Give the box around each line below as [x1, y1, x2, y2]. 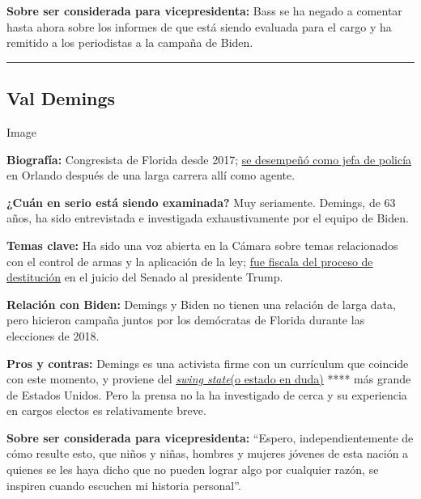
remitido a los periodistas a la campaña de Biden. [6, 34, 253, 51]
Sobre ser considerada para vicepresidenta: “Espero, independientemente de [6, 429, 414, 446]
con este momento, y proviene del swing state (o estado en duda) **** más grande [6, 370, 411, 387]
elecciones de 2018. [6, 327, 100, 344]
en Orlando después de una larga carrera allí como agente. [6, 167, 296, 184]
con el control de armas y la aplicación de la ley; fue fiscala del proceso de [6, 252, 373, 269]
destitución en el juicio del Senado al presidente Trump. [6, 269, 283, 285]
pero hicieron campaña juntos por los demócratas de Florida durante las [6, 311, 365, 328]
